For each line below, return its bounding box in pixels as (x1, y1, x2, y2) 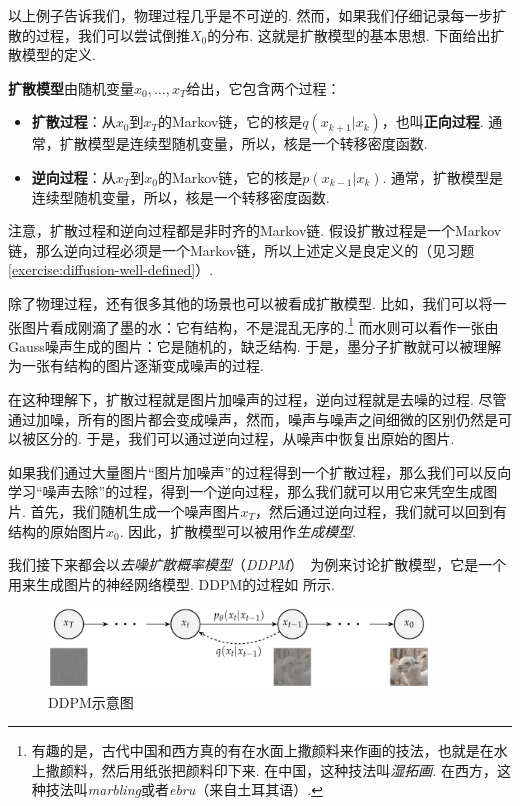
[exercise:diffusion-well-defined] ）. (8, 259, 214, 280)
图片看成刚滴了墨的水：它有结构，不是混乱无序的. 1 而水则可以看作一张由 (21, 313, 499, 337)
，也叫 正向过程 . (381, 111, 484, 132)
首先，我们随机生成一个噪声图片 (30, 500, 241, 521)
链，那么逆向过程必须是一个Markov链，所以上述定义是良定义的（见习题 (8, 239, 475, 260)
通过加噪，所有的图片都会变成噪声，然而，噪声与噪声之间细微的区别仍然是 (8, 408, 498, 429)
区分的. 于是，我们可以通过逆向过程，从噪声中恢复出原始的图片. (35, 428, 455, 449)
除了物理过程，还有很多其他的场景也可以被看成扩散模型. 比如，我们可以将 (8, 292, 493, 313)
